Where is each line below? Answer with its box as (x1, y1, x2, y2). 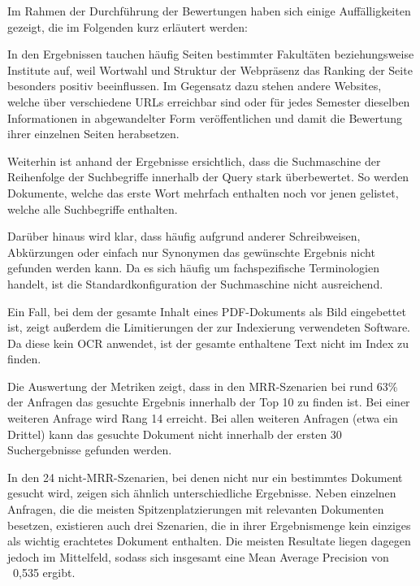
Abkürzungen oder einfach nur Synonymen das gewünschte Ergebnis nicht (7, 243, 375, 260)
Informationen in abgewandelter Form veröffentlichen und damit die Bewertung (7, 109, 402, 126)
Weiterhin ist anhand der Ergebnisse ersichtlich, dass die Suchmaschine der (7, 152, 381, 169)
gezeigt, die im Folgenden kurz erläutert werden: (7, 18, 248, 35)
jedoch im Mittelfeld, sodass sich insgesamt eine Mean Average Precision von (7, 548, 389, 565)
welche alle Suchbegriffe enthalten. (7, 200, 178, 217)
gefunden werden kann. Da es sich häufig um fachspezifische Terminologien (7, 259, 379, 276)
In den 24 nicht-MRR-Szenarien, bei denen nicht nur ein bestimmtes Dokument (7, 468, 403, 485)
